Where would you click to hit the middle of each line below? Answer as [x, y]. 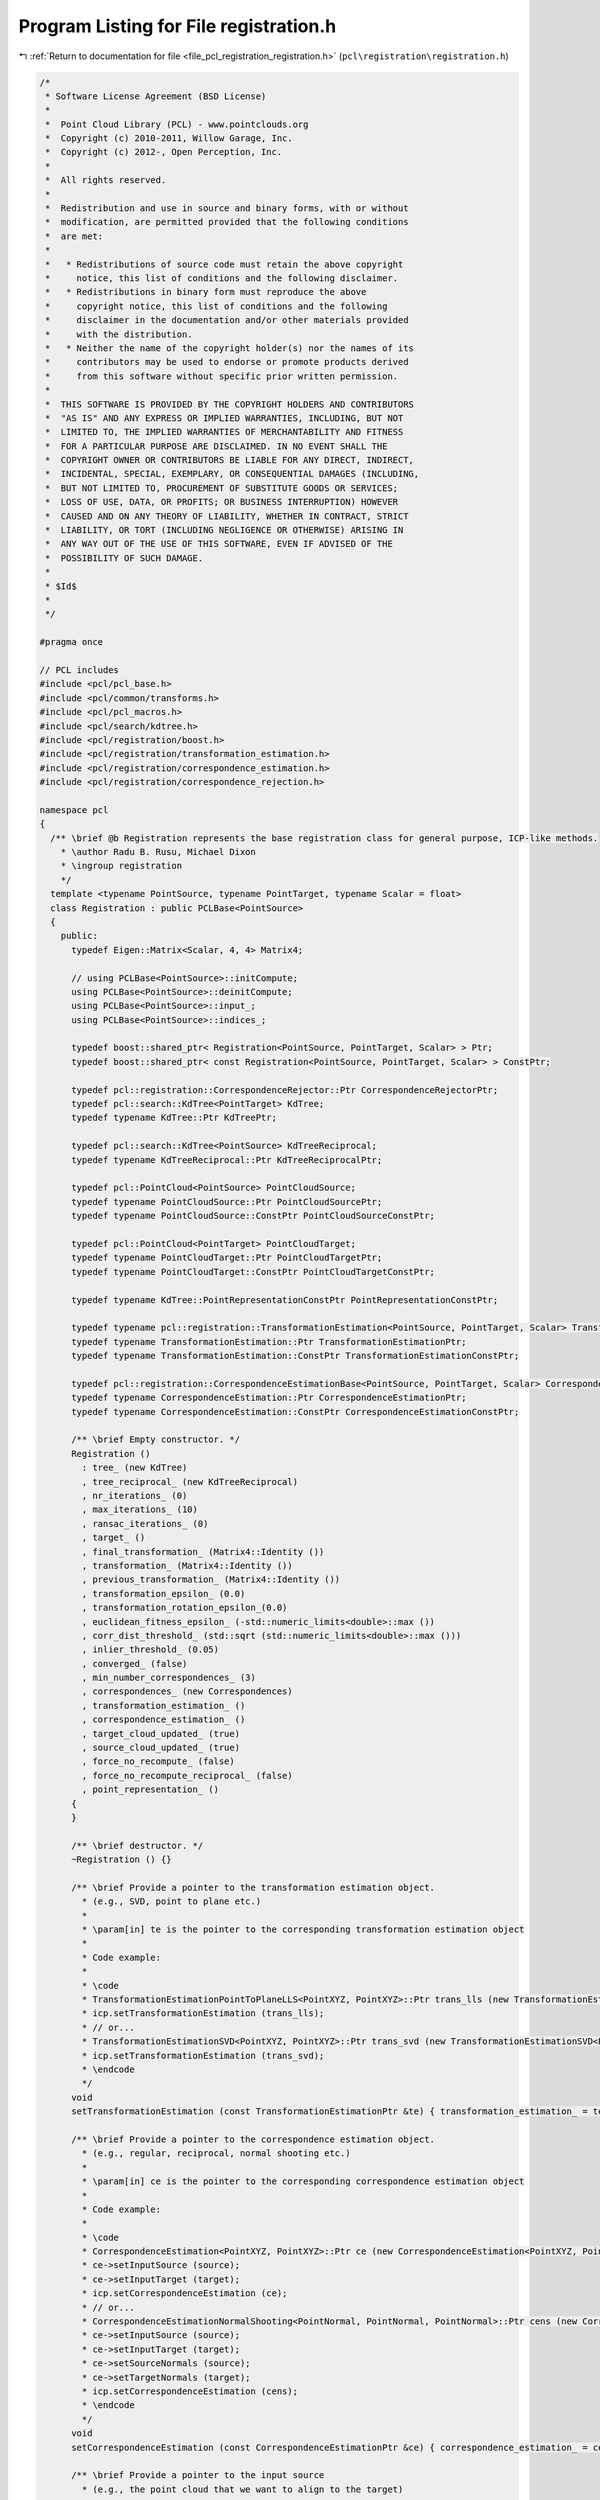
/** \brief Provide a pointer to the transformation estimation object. [253, 1887]
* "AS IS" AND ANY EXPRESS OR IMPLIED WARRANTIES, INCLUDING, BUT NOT [224, 418]
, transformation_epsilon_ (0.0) [163, 1593]
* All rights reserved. [106, 180]
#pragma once [71, 642]
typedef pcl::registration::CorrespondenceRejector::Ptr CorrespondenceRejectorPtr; [285, 1089]
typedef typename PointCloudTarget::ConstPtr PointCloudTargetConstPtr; [253, 1271]
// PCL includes [79, 669]
